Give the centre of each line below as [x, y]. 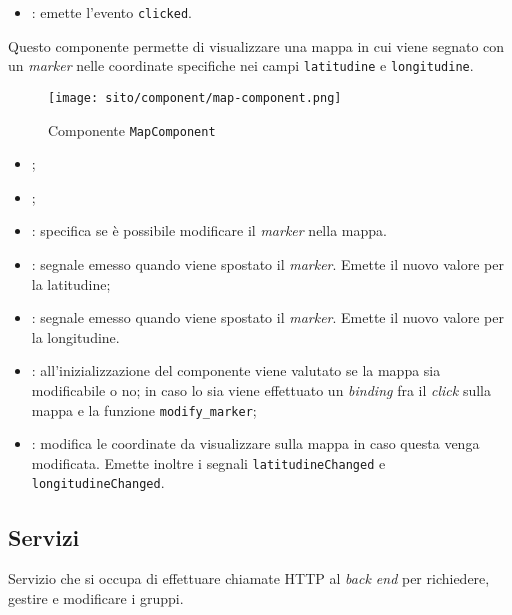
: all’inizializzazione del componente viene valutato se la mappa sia [236, 370]
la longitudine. [75, 336]
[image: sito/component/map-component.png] [195, 97]
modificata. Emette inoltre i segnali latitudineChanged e [208, 462]
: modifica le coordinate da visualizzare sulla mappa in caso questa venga [255, 443]
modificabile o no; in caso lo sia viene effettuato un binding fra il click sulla [261, 389]
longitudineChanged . [98, 482]
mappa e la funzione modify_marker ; [144, 409]
